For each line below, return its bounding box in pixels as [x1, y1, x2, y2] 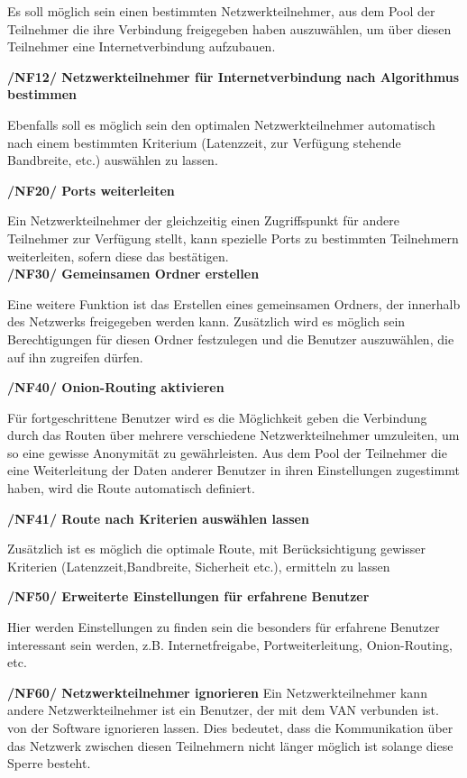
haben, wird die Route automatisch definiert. [7, 479, 255, 498]
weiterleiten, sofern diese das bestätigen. [7, 246, 229, 265]
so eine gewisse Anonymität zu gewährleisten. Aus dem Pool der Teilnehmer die [7, 443, 447, 462]
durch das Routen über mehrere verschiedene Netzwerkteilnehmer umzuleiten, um [7, 426, 460, 444]
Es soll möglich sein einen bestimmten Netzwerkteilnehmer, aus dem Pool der [7, 2, 435, 20]
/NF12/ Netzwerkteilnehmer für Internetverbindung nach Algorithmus [7, 67, 460, 86]
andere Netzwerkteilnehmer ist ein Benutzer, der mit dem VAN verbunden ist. [7, 700, 439, 719]
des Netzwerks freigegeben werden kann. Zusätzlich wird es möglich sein [7, 312, 406, 331]
